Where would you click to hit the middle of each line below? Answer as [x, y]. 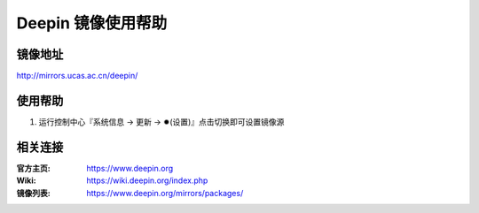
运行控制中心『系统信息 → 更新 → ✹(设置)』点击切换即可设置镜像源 [161, 122]
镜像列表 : [33, 193]
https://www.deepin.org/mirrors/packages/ [165, 193]
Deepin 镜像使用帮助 [92, 23]
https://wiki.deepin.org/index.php [147, 180]
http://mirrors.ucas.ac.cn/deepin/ [77, 76]
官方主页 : [33, 168]
